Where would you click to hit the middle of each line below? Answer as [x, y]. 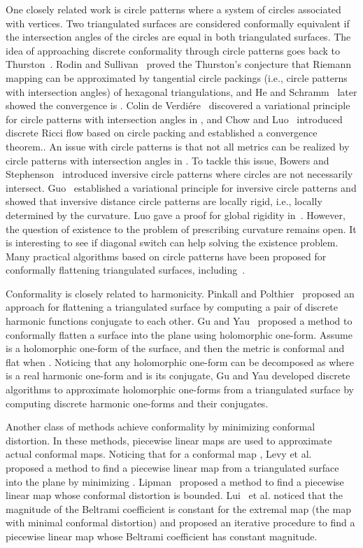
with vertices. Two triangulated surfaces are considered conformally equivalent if [178, 23]
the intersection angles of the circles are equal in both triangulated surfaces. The [178, 37]
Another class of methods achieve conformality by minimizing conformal [161, 427]
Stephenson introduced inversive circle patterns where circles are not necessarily [179, 174]
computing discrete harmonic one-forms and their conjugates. [137, 403]
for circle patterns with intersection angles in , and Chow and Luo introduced [174, 119]
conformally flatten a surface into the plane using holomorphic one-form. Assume [179, 334]
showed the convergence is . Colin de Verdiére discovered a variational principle [178, 105]
